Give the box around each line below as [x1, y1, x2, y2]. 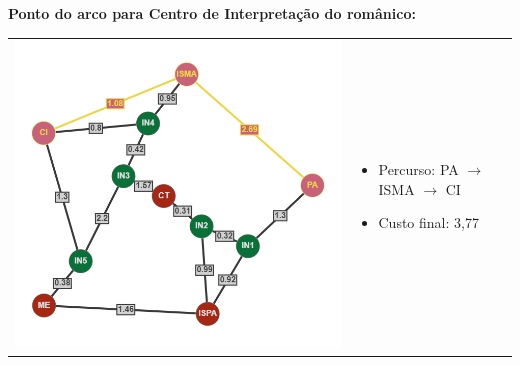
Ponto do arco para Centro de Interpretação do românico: [8, 3, 416, 23]
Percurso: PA [378, 159, 459, 180]
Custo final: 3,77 [378, 212, 479, 233]
